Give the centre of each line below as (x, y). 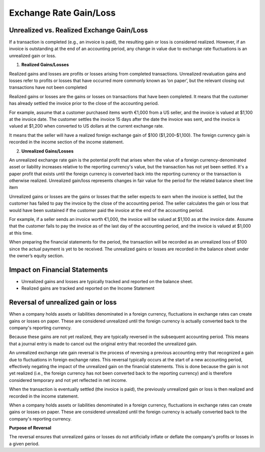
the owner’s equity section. (36, 256)
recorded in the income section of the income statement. (66, 142)
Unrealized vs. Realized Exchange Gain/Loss (79, 30)
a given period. (24, 444)
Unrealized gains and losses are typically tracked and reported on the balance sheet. (107, 281)
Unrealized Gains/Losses (47, 151)
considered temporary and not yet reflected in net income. (68, 380)
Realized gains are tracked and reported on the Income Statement (88, 288)
